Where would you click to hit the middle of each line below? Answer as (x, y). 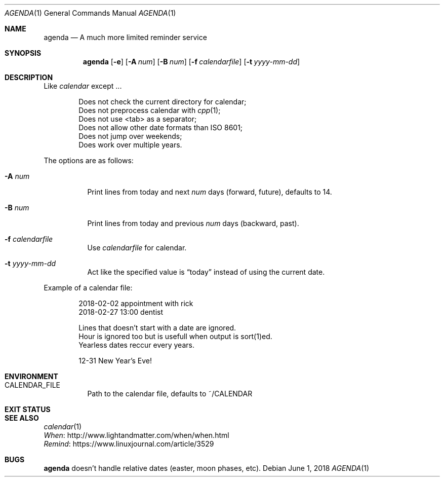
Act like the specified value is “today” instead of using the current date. (206, 272)
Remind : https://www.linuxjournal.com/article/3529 (129, 444)
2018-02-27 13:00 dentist (121, 312)
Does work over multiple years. (130, 145)
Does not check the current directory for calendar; (163, 102)
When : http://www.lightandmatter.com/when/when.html (136, 435)
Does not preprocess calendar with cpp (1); (150, 110)
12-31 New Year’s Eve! (115, 361)
